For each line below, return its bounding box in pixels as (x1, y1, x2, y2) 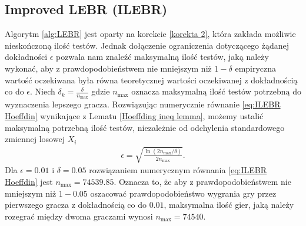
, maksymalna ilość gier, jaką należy (164, 198, 294, 211)
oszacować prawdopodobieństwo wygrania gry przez (90, 187, 277, 199)
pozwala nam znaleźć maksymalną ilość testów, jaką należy (56, 50, 269, 63)
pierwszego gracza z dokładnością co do (5, 198, 147, 211)
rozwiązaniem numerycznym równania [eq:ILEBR (89, 164, 267, 176)
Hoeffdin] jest (5, 175, 53, 187)
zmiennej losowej (5, 133, 65, 145)
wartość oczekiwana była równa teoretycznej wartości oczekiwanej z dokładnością (5, 73, 298, 86)
